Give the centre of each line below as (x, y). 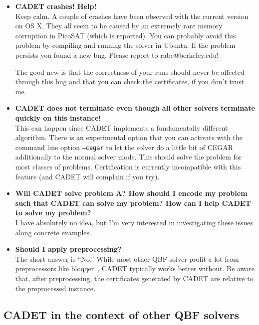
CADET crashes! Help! (56, 6)
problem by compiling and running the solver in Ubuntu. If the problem (125, 45)
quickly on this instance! (58, 117)
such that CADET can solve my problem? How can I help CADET (133, 203)
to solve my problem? (53, 213)
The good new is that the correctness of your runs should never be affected (130, 72)
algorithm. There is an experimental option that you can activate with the (129, 137)
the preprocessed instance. (55, 288)
